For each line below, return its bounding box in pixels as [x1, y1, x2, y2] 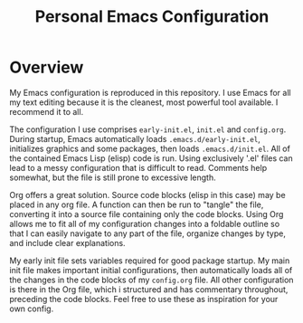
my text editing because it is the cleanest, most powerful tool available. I [9, 97, 279, 108]
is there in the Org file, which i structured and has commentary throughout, [9, 283, 289, 295]
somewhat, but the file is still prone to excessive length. [9, 172, 216, 183]
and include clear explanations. [9, 237, 126, 248]
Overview [9, 57, 84, 78]
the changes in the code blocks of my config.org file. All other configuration [9, 274, 294, 285]
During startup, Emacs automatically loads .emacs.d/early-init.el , [9, 133, 260, 144]
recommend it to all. [9, 106, 84, 117]
